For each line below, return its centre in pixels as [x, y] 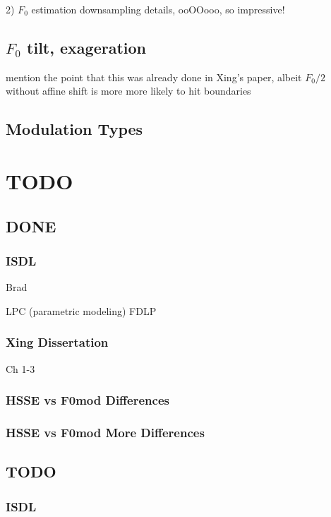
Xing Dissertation [57, 342]
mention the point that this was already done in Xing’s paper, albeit [154, 77]
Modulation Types [74, 129]
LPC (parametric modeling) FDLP [81, 310]
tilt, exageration [86, 47]
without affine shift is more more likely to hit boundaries [128, 91]
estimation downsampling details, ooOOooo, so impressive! [158, 9]
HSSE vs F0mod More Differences [105, 432]
